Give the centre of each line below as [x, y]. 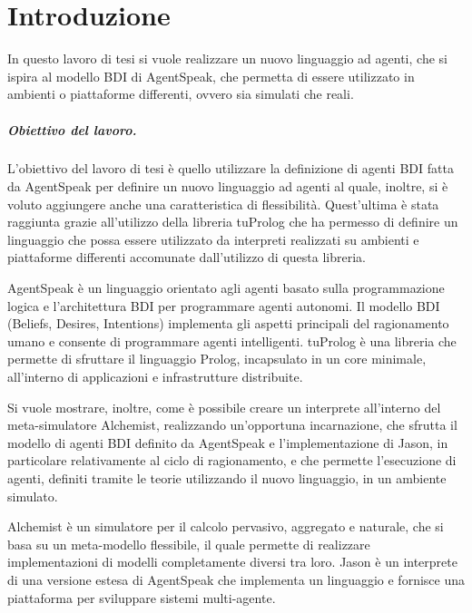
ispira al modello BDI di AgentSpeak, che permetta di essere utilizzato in [211, 76]
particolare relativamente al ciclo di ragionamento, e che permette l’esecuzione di [232, 460]
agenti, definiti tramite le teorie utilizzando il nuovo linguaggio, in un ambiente [227, 477]
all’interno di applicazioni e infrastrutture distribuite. [155, 376]
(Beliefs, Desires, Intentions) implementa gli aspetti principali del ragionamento [228, 323]
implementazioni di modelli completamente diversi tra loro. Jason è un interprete [232, 562]
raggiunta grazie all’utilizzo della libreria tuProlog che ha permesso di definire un [233, 222]
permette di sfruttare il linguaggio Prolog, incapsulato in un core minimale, [217, 359]
